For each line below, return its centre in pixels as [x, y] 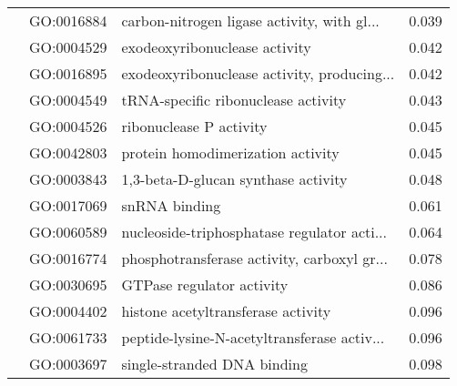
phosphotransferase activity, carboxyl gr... [254, 258]
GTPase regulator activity [205, 284]
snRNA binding [171, 205]
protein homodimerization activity [230, 152]
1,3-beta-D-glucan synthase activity [234, 179]
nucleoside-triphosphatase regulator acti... [254, 232]
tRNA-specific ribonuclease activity [234, 100]
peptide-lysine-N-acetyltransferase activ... [253, 337]
